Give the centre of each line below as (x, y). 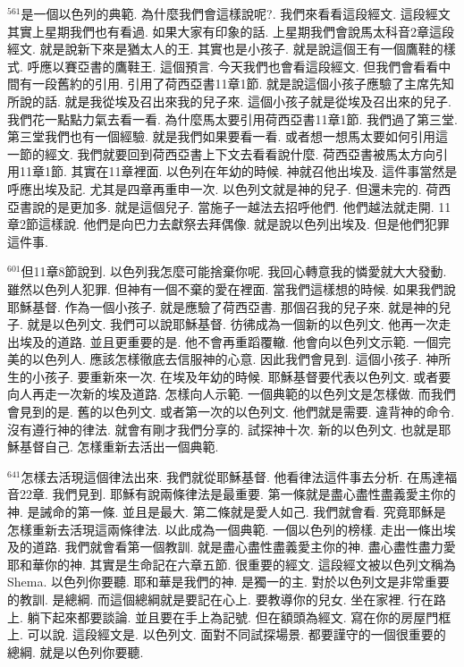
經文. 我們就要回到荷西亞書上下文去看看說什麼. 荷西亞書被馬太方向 (240, 153)
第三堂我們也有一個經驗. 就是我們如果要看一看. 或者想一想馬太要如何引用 (222, 136)
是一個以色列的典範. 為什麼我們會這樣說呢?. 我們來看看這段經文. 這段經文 (236, 13)
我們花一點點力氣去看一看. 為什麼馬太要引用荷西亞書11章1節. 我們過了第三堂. (232, 118)
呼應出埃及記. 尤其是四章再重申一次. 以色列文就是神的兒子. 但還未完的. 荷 (223, 188)
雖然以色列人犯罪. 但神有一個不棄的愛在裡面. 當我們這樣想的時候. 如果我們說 (232, 288)
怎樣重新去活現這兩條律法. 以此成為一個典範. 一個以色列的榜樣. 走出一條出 (225, 529)
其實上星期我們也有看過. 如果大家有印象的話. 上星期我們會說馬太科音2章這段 (231, 31)
